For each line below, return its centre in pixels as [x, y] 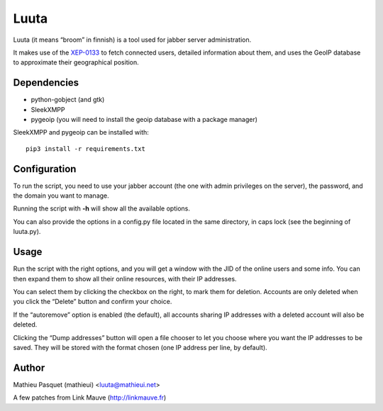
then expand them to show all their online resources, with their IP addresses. [125, 278]
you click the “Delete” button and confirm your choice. [93, 302]
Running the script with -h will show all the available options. [102, 208]
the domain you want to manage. [61, 196]
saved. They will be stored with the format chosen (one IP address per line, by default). [140, 347]
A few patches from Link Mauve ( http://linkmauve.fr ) [90, 398]
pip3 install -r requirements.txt [85, 148]
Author [29, 367]
